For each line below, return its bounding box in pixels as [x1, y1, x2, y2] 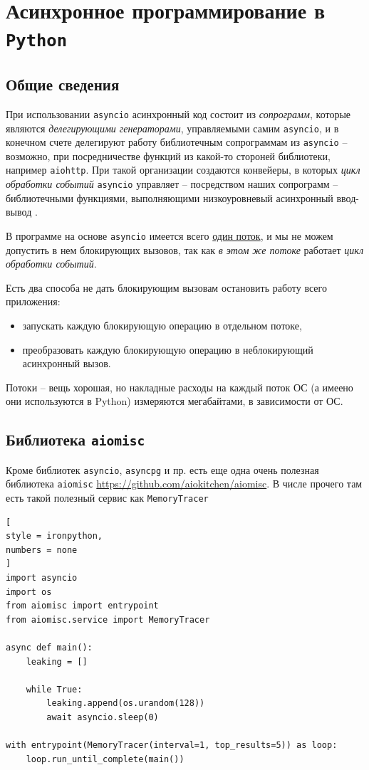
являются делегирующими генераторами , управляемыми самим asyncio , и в [6, 120, 339, 135]
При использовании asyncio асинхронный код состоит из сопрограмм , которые [6, 106, 350, 121]
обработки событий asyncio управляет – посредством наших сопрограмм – [6, 176, 338, 191]
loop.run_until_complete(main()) [26, 754, 184, 764]
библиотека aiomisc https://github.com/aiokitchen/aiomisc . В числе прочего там [6, 476, 363, 491]
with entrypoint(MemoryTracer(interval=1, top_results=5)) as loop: [6, 740, 338, 751]
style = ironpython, [6, 531, 103, 542]
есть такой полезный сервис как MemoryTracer [6, 490, 209, 505]
